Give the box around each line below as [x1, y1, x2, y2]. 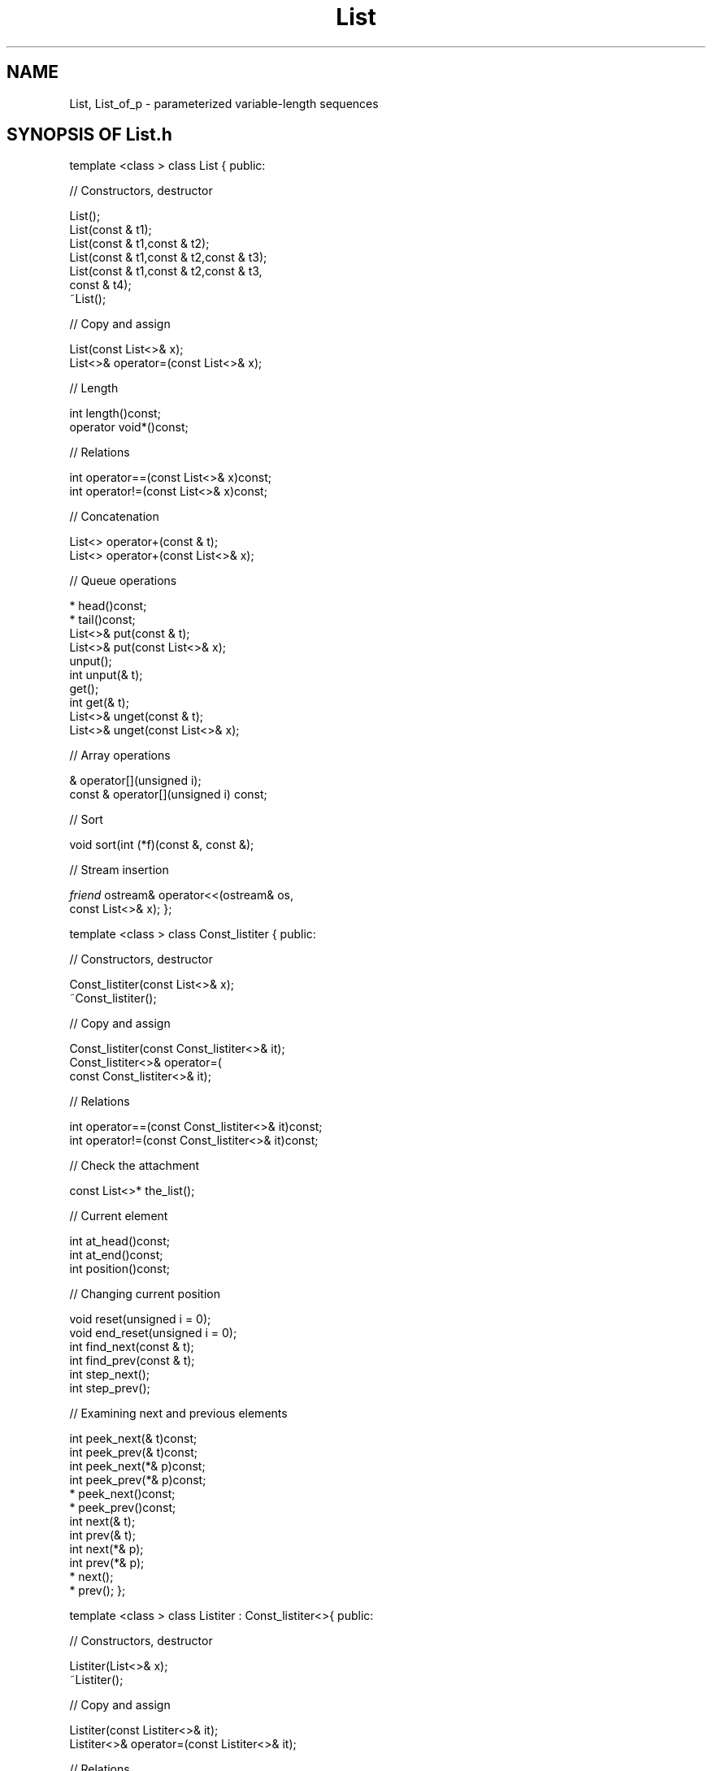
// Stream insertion [69, 863, 169, 877]
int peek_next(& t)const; [69, 1431, 198, 1446]
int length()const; [69, 406, 161, 421]
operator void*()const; [69, 420, 189, 435]
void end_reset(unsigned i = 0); [69, 1326, 237, 1340]
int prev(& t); [69, 1528, 136, 1543]
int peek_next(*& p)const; [69, 1459, 206, 1474]
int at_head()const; [69, 1234, 170, 1249]
